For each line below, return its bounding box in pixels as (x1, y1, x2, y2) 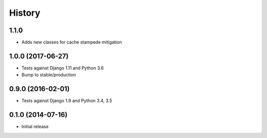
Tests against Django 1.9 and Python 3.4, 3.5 (21, 98, 112, 103)
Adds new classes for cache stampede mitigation (21, 39, 122, 45)
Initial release (21, 124, 49, 130)
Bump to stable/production (21, 72, 76, 78)
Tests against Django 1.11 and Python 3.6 (21, 65, 104, 71)
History (9, 7, 41, 18)
